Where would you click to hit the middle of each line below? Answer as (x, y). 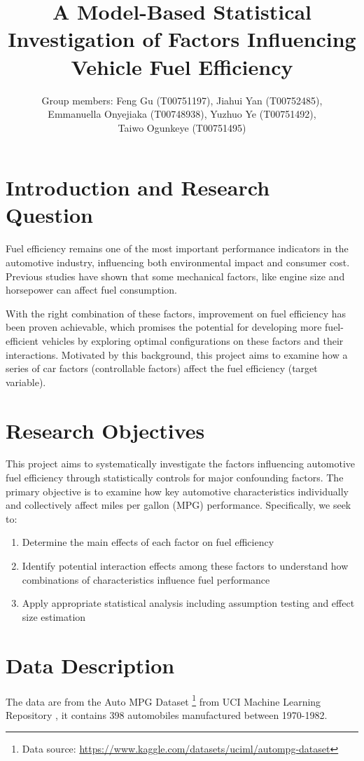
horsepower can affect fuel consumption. (91, 290)
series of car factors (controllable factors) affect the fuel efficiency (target (162, 368)
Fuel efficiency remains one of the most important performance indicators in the (177, 248)
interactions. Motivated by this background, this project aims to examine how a (177, 354)
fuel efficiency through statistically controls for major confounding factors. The (175, 478)
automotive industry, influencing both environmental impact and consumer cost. (178, 262)
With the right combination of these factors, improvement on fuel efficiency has (176, 313)
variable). (26, 382)
